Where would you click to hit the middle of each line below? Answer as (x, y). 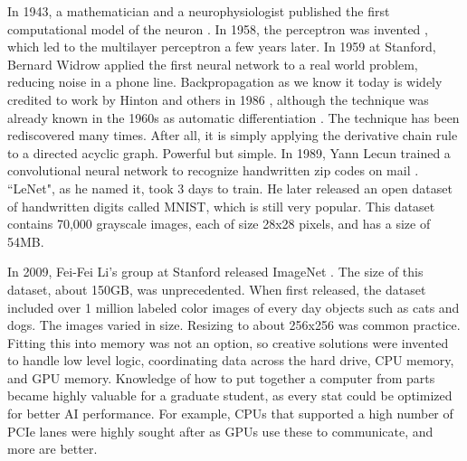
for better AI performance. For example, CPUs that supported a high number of (230, 414)
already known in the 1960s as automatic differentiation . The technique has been (233, 117)
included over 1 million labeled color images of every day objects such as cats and (233, 307)
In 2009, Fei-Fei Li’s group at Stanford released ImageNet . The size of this (215, 272)
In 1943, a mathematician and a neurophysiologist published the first (199, 11)
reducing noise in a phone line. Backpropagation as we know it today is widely (225, 82)
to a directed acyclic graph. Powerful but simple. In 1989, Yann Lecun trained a (229, 152)
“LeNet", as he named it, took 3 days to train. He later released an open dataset (230, 188)
